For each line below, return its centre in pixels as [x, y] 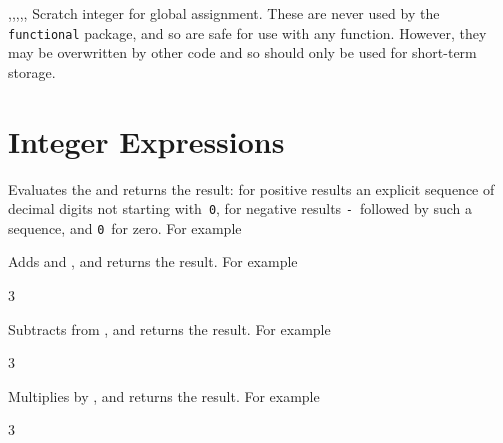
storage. [32, 71]
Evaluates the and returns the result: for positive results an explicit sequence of [251, 188]
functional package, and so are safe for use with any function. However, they [247, 32]
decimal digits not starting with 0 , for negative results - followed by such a [240, 208]
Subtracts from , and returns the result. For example [169, 328]
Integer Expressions [146, 140]
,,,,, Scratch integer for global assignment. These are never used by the [224, 13]
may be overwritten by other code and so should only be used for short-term [242, 52]
